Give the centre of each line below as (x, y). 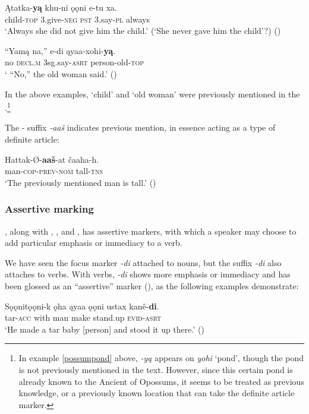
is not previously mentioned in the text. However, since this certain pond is (156, 369)
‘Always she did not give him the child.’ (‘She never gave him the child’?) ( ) (143, 31)
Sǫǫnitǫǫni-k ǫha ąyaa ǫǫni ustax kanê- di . (82, 306)
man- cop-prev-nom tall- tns (54, 171)
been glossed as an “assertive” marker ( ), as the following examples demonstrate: (152, 285)
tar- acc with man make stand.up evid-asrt (83, 317)
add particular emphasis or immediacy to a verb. (94, 243)
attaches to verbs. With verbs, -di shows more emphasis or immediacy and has (148, 274)
